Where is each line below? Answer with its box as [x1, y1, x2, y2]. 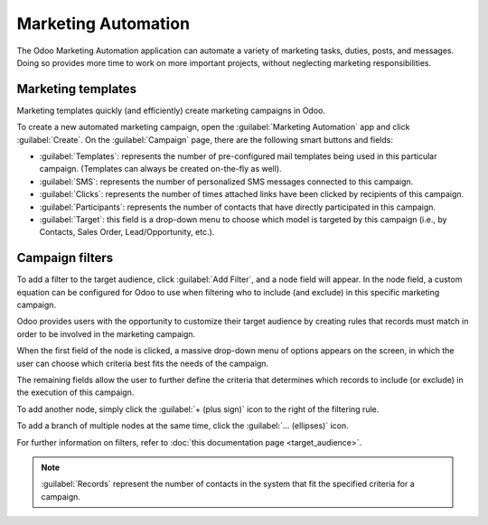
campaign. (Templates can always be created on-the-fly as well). [39, 164, 282, 174]
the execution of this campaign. [16, 387, 135, 398]
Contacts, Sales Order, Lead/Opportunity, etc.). [39, 227, 215, 238]
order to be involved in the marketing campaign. [16, 328, 196, 339]
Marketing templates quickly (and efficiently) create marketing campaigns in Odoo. [16, 105, 325, 116]
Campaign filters [16, 250, 114, 266]
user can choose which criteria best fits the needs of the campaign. [16, 358, 269, 369]
